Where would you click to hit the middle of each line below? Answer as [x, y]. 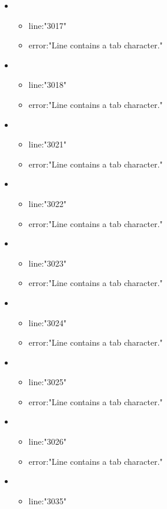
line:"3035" [48, 500]
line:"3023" [48, 263]
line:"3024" [48, 322]
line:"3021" [48, 144]
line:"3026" [48, 441]
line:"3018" [48, 85]
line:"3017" [48, 25]
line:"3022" [48, 203]
